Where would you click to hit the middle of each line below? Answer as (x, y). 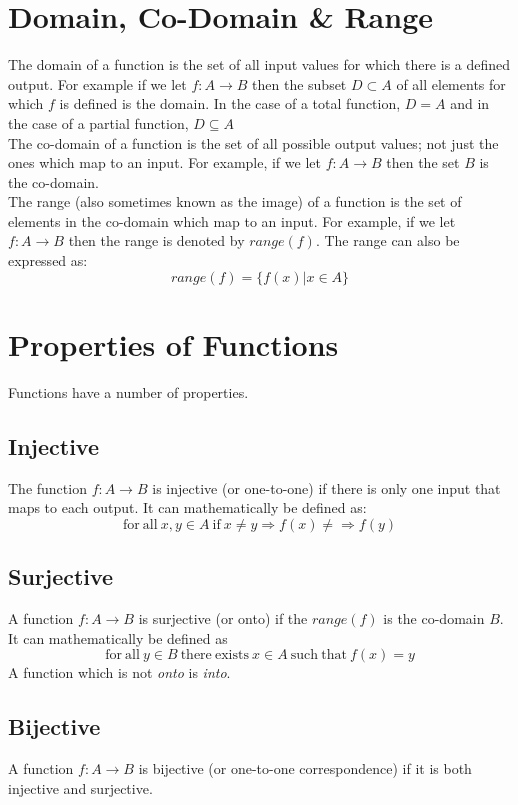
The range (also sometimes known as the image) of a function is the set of (235, 201)
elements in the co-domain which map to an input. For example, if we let (232, 220)
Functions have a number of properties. (128, 391)
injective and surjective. (80, 787)
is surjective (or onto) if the (223, 617)
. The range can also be (387, 240)
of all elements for (451, 83)
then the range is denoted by (156, 240)
